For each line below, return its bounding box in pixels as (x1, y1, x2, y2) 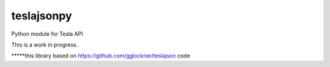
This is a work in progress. (11, 41, 78, 48)
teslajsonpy (11, 9, 73, 22)
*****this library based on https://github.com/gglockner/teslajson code (11, 52, 191, 60)
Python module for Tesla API (11, 30, 83, 37)
